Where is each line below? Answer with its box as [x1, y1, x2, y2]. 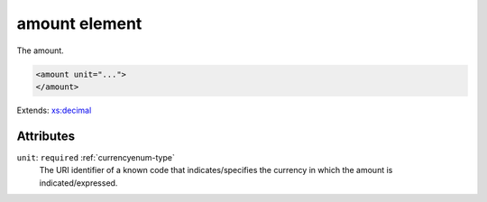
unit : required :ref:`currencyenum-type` [16, 151, 175, 162]
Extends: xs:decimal [16, 105, 92, 115]
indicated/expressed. [39, 177, 118, 188]
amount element [16, 14, 142, 33]
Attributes [16, 128, 76, 143]
